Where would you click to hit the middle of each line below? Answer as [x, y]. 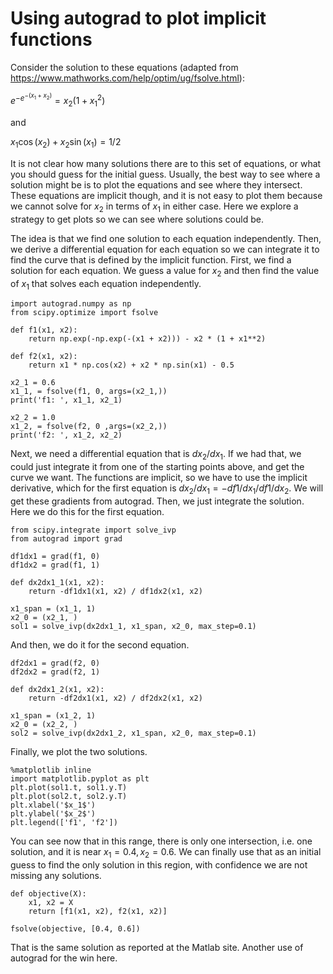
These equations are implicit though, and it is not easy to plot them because [166, 196]
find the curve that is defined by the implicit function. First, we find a [151, 259]
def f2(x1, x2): [44, 357]
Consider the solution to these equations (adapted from [124, 67]
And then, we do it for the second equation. [100, 645]
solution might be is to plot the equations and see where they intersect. [156, 185]
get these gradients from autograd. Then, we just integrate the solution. [157, 501]
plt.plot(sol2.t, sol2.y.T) [69, 797]
